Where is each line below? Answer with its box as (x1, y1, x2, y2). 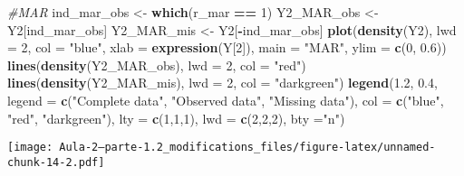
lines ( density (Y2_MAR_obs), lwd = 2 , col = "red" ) (7, 55, 306, 74)
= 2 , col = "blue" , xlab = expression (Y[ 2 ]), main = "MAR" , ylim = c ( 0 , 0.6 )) (7, 38, 447, 57)
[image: (7, 141, 53, 154)
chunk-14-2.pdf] (7, 155, 105, 169)
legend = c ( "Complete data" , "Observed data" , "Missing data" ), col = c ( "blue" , (7, 90, 444, 109)
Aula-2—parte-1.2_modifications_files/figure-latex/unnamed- (59, 141, 436, 154)
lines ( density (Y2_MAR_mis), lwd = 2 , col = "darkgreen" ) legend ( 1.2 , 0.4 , (7, 73, 438, 92)
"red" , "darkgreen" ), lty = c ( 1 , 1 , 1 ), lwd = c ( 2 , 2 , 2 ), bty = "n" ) (7, 108, 345, 127)
